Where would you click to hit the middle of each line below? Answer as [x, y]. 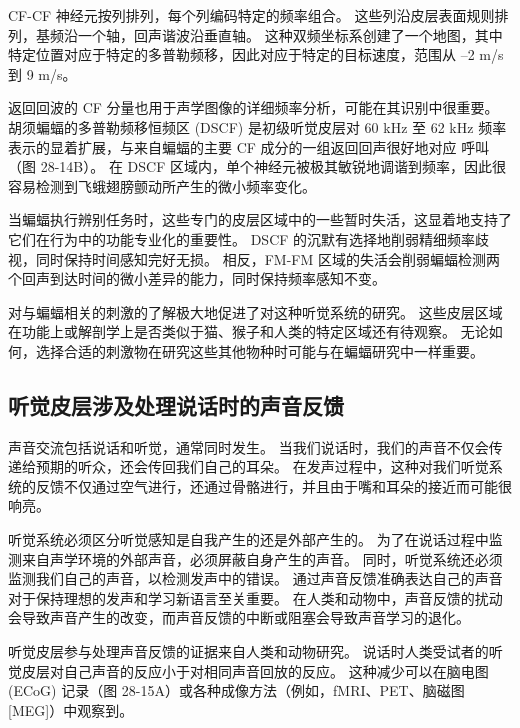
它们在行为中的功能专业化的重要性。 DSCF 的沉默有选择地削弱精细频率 [242, 238]
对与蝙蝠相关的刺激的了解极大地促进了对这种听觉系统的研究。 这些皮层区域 [255, 311]
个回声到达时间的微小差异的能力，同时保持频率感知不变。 [197, 278]
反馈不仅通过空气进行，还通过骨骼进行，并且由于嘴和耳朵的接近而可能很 [273, 485]
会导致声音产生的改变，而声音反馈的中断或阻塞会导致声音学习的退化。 [239, 617]
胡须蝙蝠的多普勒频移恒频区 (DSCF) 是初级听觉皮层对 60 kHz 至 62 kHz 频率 [257, 126]
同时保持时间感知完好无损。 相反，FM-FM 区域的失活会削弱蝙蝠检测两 [267, 258]
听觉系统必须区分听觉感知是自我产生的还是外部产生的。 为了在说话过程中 [248, 539]
